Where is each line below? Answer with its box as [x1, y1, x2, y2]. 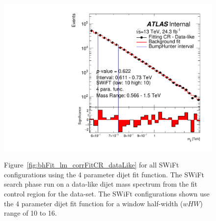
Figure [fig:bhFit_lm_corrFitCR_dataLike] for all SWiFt [4, 160, 179, 170]
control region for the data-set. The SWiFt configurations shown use [4, 189, 210, 199]
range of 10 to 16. [4, 208, 57, 218]
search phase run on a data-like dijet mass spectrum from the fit [4, 179, 198, 189]
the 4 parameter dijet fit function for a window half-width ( [4, 198, 183, 208]
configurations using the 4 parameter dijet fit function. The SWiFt [4, 169, 205, 179]
